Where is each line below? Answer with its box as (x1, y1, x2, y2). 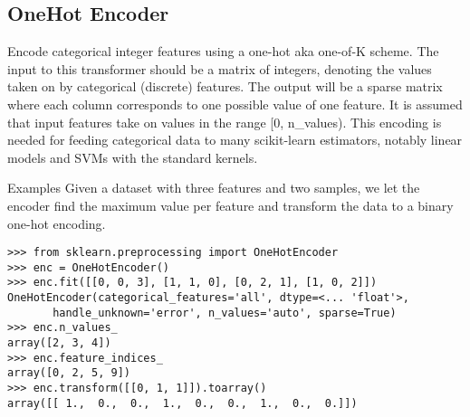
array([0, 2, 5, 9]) (7, 366, 131, 380)
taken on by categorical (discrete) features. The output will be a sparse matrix (7, 77, 443, 96)
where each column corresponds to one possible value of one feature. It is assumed (7, 94, 463, 113)
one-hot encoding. (7, 213, 106, 232)
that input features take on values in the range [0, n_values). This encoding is (7, 112, 442, 131)
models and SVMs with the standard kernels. (7, 147, 258, 166)
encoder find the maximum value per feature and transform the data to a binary (7, 195, 454, 214)
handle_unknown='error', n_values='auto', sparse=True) (53, 306, 397, 319)
